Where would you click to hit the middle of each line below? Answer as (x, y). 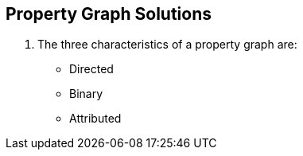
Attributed (95, 119)
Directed (91, 69)
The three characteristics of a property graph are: (167, 45)
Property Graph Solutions (109, 14)
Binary (86, 94)
